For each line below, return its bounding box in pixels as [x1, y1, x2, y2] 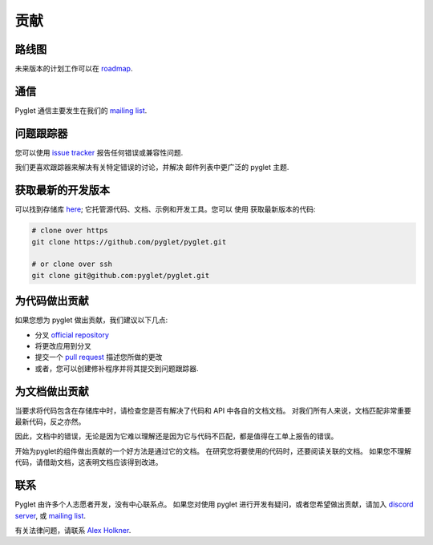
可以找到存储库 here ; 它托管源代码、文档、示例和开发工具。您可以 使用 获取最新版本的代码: [14, 204, 316, 214]
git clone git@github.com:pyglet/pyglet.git [31, 271, 210, 280]
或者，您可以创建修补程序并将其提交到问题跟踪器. [34, 363, 200, 373]
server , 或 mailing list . [14, 511, 87, 520]
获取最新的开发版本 [14, 184, 110, 197]
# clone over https [31, 226, 108, 236]
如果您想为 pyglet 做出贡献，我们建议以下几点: [14, 315, 168, 325]
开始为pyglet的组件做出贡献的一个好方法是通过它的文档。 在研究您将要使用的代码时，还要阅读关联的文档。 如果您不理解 [14, 446, 412, 456]
